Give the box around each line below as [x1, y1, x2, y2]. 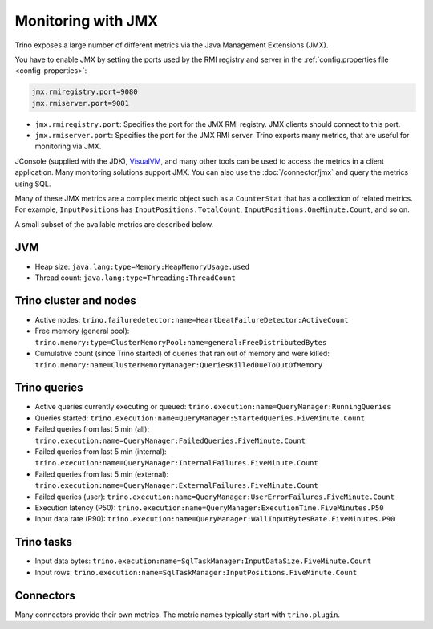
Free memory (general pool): [34, 326, 130, 336]
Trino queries [14, 381, 83, 395]
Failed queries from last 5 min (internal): [34, 447, 168, 457]
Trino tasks [14, 535, 72, 549]
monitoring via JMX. [34, 141, 102, 152]
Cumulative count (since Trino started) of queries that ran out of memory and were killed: [34, 349, 330, 359]
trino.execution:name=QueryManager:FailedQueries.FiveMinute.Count [34, 436, 306, 445]
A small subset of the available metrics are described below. [14, 219, 214, 229]
